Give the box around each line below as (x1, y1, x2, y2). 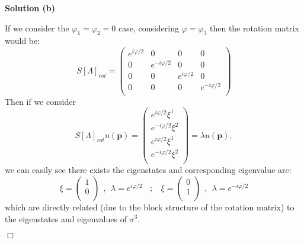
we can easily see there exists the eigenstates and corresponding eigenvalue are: (5, 164, 292, 176)
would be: (5, 34, 40, 47)
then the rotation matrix (209, 21, 299, 34)
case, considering (118, 21, 180, 34)
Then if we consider (5, 95, 76, 107)
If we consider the (5, 21, 69, 34)
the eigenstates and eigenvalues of (5, 212, 127, 225)
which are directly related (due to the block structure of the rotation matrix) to (5, 200, 295, 213)
